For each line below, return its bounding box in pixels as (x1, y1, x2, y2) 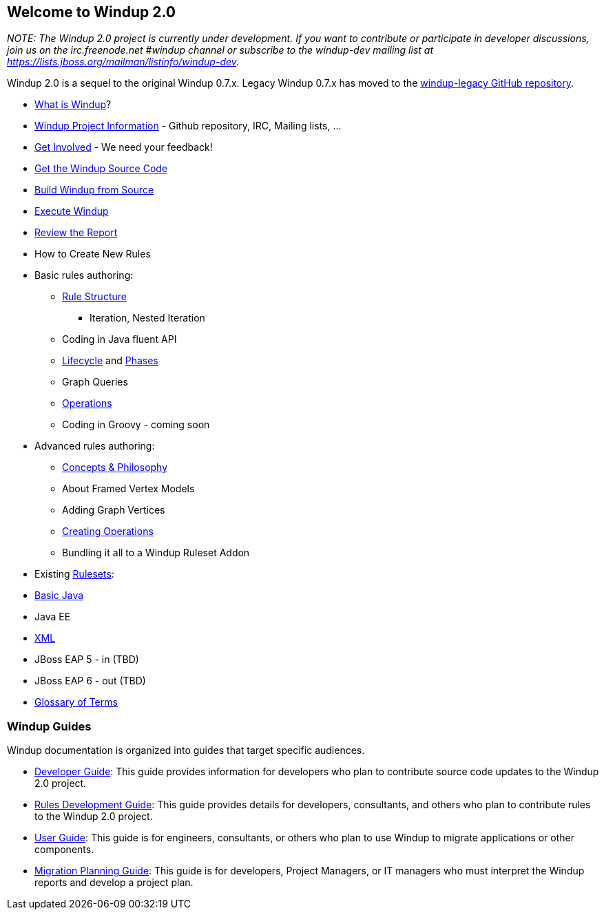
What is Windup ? (34, 98, 112, 111)
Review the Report (34, 227, 118, 239)
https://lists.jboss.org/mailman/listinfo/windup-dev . (7, 56, 240, 68)
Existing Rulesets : (34, 568, 114, 580)
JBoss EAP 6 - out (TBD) (34, 675, 146, 687)
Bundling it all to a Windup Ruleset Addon (62, 547, 250, 559)
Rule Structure (62, 291, 127, 303)
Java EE (34, 611, 71, 623)
